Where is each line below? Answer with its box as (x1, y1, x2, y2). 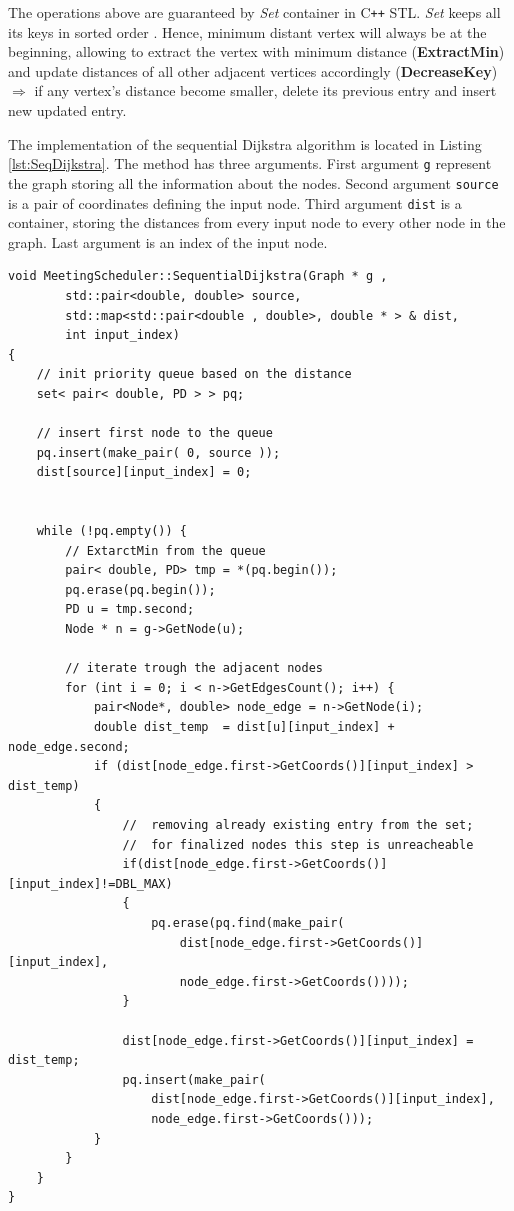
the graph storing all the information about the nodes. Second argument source (8, 172, 499, 193)
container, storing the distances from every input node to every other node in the (8, 212, 506, 233)
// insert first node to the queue (36, 426, 273, 441)
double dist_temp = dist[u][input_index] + (93, 720, 395, 735)
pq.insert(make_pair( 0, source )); (36, 445, 281, 460)
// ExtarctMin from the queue (65, 543, 266, 558)
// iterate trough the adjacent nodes (65, 661, 323, 676)
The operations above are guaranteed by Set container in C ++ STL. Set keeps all (8, 2, 501, 22)
